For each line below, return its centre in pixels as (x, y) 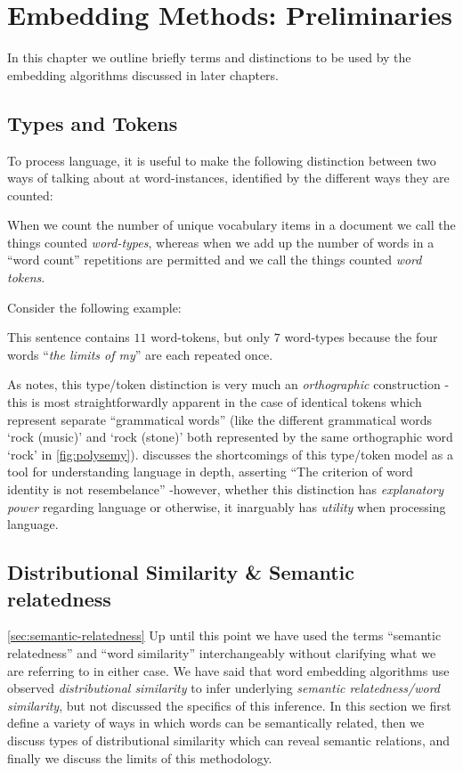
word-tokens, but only (211, 337)
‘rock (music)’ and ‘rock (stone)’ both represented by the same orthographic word (230, 437)
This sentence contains (69, 337)
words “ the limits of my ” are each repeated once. (140, 354)
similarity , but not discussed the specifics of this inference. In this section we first (229, 705)
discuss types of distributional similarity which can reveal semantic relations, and (228, 740)
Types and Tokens (93, 122)
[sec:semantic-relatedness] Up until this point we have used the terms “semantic (224, 635)
